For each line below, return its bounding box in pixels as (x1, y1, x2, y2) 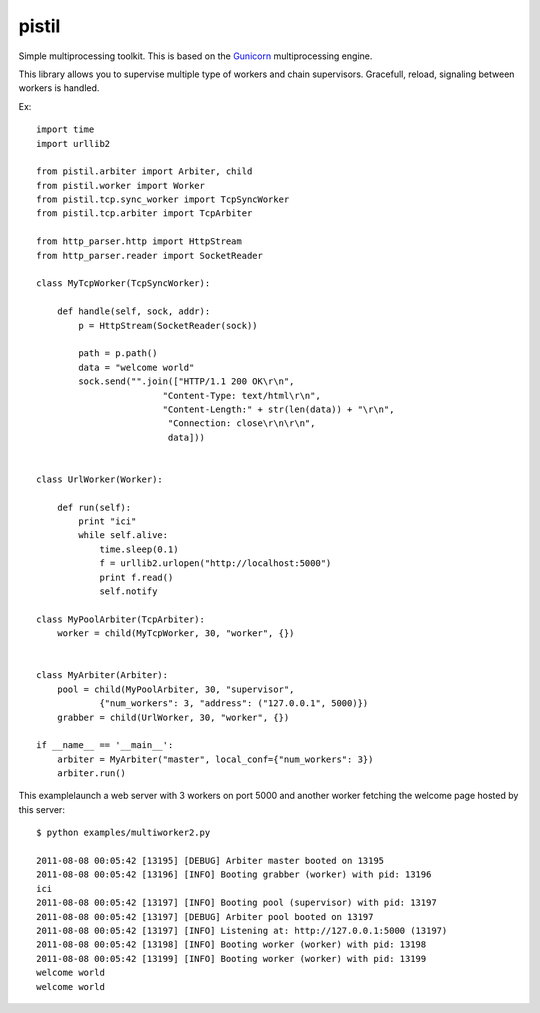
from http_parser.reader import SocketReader (36, 250, 264, 261)
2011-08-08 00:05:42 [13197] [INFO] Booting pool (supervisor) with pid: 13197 (36, 897, 437, 909)
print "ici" (78, 516, 137, 527)
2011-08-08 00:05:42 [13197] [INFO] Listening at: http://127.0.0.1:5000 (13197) (36, 925, 448, 936)
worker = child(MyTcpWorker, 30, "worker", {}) (56, 628, 295, 639)
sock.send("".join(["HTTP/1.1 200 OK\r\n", (78, 376, 295, 387)
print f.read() (99, 571, 174, 583)
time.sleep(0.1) (99, 543, 179, 555)
